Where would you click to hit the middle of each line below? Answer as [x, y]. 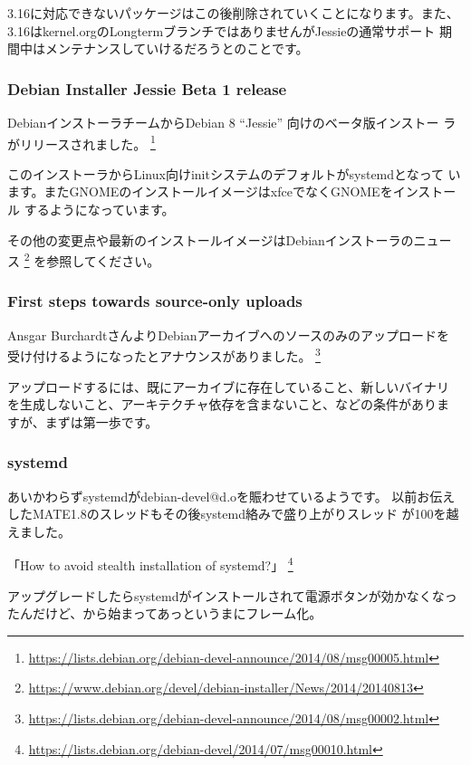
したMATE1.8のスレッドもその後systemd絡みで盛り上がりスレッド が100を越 [233, 514]
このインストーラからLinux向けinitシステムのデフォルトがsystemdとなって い [234, 173]
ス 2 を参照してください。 [84, 259]
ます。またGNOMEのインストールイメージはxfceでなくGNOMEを [200, 191]
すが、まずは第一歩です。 [83, 421]
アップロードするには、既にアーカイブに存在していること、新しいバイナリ [228, 386]
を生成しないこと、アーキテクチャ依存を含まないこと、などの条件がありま [228, 404]
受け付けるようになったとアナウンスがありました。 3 [164, 354]
